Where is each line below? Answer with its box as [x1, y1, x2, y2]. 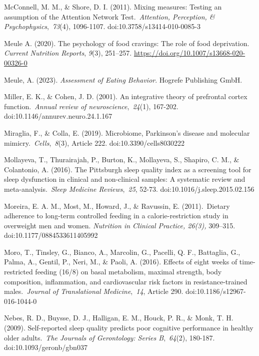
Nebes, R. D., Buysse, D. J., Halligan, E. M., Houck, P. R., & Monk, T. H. [4, 312, 233, 323]
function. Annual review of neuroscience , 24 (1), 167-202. [4, 101, 178, 111]
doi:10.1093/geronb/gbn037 [4, 342, 87, 352]
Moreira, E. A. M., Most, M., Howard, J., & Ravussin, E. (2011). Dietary [4, 200, 230, 211]
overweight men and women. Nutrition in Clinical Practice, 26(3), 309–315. [4, 220, 235, 230]
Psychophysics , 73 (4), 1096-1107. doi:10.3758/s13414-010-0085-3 [4, 21, 200, 32]
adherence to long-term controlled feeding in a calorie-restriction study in [4, 210, 228, 221]
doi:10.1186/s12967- [185, 286, 246, 296]
